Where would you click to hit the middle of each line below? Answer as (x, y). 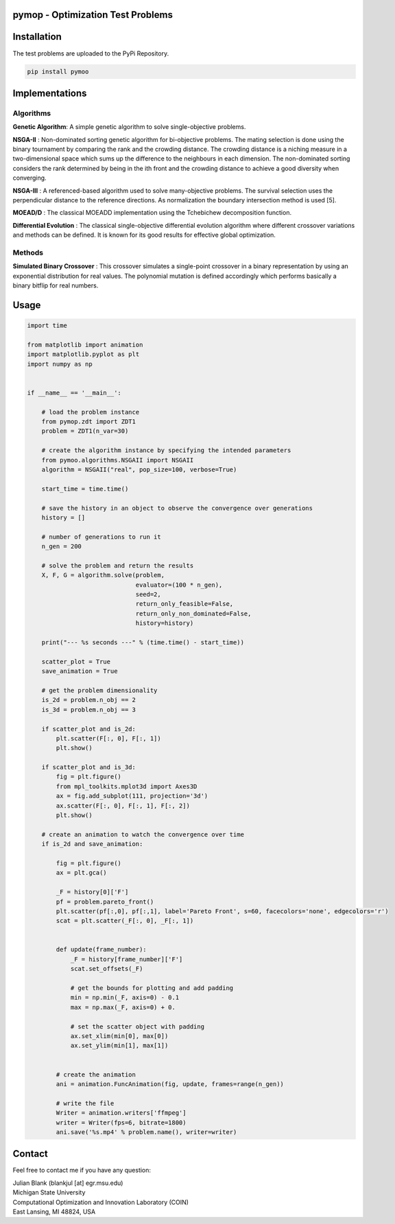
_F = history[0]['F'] (92, 892)
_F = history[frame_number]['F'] (127, 959)
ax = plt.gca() (82, 873)
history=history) (165, 623)
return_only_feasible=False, (184, 604)
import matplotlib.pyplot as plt (83, 354)
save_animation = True (80, 671)
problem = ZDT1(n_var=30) (85, 431)
